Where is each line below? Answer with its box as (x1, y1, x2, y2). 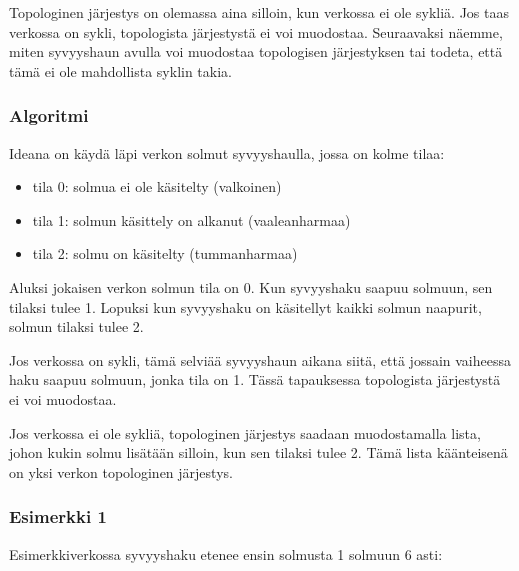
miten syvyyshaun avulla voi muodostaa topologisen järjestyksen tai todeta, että (9, 41, 503, 62)
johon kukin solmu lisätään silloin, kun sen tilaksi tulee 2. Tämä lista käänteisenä (9, 442, 508, 463)
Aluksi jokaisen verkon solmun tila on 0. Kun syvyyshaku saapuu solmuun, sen (9, 276, 493, 297)
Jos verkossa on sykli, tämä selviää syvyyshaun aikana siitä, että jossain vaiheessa (9, 349, 512, 370)
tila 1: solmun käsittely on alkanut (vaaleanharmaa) (32, 209, 351, 230)
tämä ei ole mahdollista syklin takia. (9, 60, 232, 81)
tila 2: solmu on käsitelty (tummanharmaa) (32, 243, 298, 264)
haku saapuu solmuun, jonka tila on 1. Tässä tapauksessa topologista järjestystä (9, 369, 501, 390)
